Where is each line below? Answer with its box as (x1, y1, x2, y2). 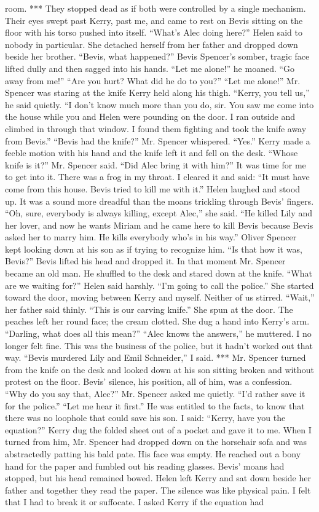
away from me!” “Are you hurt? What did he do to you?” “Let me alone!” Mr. (5, 74, 301, 87)
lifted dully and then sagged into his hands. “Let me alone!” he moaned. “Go (5, 61, 295, 74)
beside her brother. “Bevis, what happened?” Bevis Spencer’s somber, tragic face (5, 50, 310, 63)
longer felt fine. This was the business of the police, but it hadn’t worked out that (5, 339, 313, 352)
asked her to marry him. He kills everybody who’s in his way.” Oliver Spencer (5, 230, 297, 243)
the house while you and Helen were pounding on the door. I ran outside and (5, 110, 296, 123)
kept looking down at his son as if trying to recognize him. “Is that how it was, (5, 242, 302, 255)
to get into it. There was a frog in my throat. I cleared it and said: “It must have (5, 170, 310, 183)
